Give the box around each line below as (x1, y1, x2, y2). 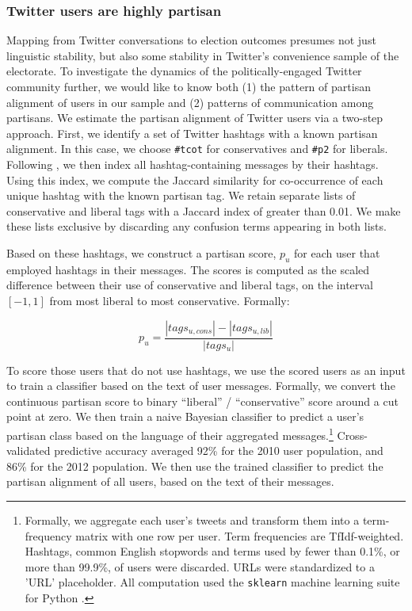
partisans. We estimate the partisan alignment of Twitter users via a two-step (6, 109, 383, 126)
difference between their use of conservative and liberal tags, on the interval (6, 277, 373, 293)
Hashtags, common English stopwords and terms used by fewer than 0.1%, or (25, 543, 400, 559)
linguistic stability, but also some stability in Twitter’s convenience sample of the (6, 47, 399, 63)
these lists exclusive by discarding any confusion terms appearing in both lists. (6, 218, 387, 235)
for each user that (294, 245, 380, 261)
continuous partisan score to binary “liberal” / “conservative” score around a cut (6, 392, 399, 409)
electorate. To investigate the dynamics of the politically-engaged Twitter (6, 63, 362, 79)
